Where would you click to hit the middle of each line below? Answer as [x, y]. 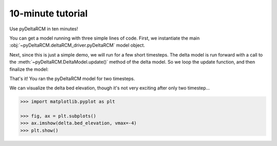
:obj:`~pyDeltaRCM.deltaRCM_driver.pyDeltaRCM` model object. [77, 45]
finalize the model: [29, 69]
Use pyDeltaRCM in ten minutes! [44, 29]
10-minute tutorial [49, 13]
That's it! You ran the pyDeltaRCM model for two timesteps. [72, 78]
